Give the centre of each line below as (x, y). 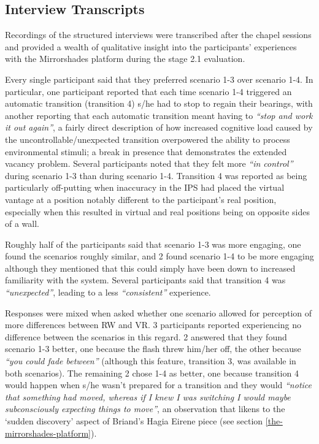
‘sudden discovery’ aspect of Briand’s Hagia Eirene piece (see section (134, 421)
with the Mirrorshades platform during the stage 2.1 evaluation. (125, 59)
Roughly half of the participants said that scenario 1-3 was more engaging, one (153, 244)
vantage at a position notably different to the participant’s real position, (141, 199)
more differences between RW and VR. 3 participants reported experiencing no (153, 325)
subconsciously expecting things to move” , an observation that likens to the (145, 409)
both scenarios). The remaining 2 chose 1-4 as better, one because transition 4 (152, 373)
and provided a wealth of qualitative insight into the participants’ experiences (151, 46)
